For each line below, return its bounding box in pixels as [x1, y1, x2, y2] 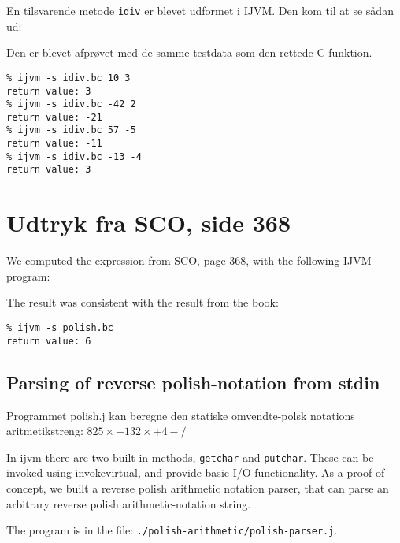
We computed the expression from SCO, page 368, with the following [6, 252, 340, 269]
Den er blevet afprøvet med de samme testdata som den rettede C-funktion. [6, 44, 372, 61]
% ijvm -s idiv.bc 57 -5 [6, 125, 136, 136]
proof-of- [346, 464, 388, 481]
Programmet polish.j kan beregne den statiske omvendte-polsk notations [6, 407, 355, 423]
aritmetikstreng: [6, 422, 83, 439]
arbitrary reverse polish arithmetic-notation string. [6, 495, 251, 511]
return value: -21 [6, 111, 102, 123]
